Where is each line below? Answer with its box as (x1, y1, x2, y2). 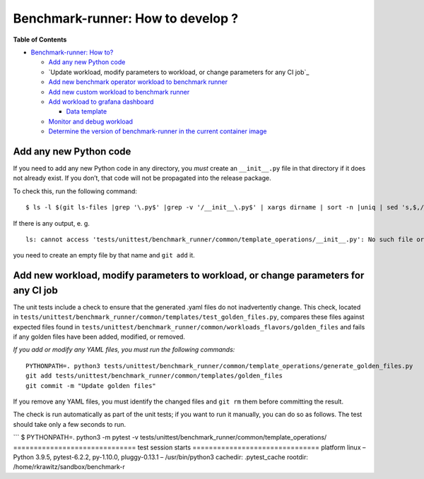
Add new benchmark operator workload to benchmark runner (48, 78, 228, 86)
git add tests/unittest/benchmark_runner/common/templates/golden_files (25, 372, 283, 380)
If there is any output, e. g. (13, 219, 90, 227)
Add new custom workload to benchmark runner (48, 87, 190, 96)
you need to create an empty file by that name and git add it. (13, 251, 196, 260)
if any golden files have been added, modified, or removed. (13, 332, 185, 341)
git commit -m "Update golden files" (25, 382, 157, 389)
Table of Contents (13, 35, 67, 44)
